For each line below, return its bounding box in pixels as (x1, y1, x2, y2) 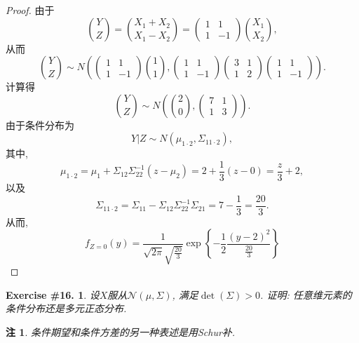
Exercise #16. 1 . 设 (6, 287, 100, 302)
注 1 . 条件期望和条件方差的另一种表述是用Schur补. (6, 325, 236, 339)
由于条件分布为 (6, 117, 74, 132)
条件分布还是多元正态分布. (6, 301, 127, 316)
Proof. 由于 (6, 3, 55, 17)
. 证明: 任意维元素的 (260, 287, 352, 302)
